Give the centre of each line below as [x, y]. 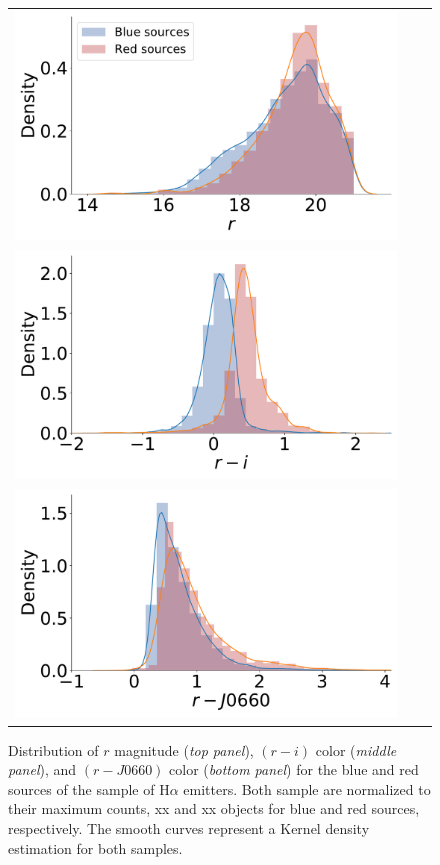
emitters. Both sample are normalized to [307, 788]
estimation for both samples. [95, 847]
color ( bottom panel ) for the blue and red [294, 769]
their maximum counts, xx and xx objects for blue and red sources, [214, 808]
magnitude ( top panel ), [184, 749]
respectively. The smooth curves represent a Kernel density [189, 828]
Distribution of [53, 749]
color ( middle [356, 749]
